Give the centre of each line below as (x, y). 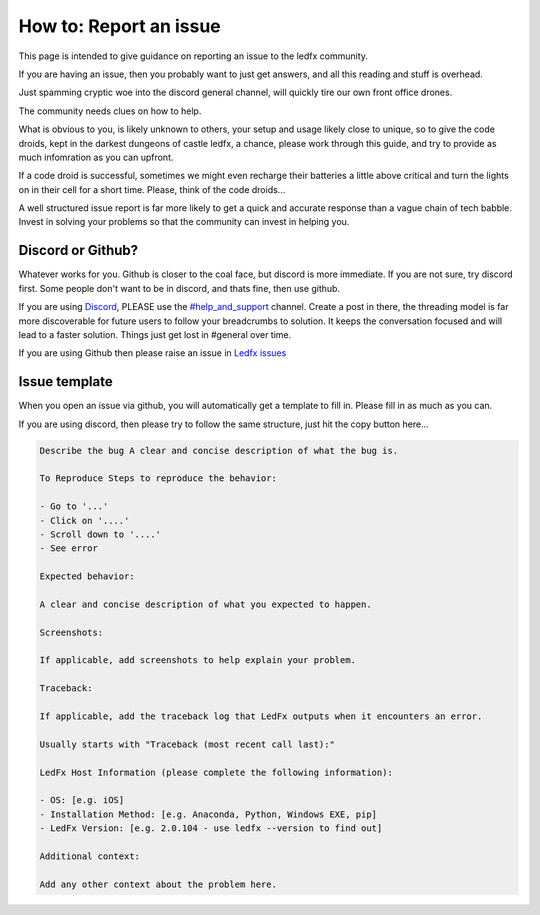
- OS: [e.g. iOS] (82, 800)
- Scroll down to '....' (100, 534)
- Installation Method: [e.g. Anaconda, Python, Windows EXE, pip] (208, 814)
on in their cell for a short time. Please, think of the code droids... (152, 189)
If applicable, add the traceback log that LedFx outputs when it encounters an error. (261, 716)
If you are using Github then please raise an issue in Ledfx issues (152, 353)
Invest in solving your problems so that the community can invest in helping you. (184, 222)
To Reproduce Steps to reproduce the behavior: (158, 478)
